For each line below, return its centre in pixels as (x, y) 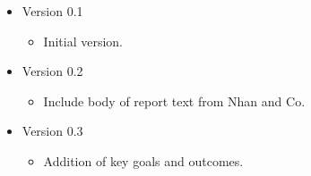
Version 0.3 (52, 131)
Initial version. (83, 41)
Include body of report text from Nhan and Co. (174, 101)
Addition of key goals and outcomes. (143, 160)
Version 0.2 (52, 71)
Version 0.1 (52, 11)
